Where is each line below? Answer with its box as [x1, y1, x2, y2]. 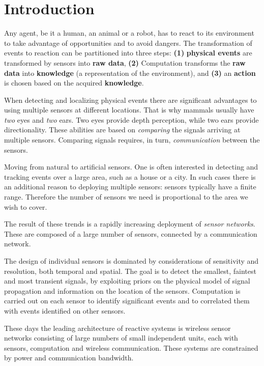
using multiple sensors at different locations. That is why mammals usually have [4, 104, 254, 115]
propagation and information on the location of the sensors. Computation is [4, 285, 241, 296]
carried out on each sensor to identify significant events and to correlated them [4, 295, 250, 306]
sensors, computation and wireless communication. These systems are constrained [4, 342, 258, 353]
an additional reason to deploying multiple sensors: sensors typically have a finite [4, 181, 256, 192]
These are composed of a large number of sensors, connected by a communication [4, 228, 257, 239]
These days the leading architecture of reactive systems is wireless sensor [4, 322, 231, 333]
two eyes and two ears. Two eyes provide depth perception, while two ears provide [4, 114, 259, 125]
